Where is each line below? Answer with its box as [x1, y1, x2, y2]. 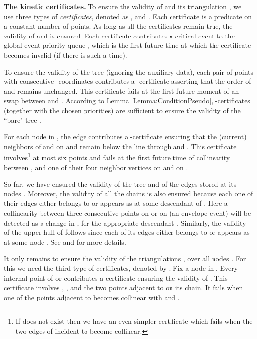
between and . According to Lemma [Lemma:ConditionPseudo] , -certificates [21, 95, 250, 106]
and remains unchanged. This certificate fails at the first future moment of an [4, 85, 239, 96]
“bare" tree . [4, 114, 41, 125]
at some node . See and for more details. [4, 236, 126, 247]
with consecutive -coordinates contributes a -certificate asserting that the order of [4, 76, 251, 86]
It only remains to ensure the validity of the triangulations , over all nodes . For [4, 253, 246, 264]
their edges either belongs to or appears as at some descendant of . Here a [4, 198, 228, 208]
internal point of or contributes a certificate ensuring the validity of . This [4, 272, 228, 283]
